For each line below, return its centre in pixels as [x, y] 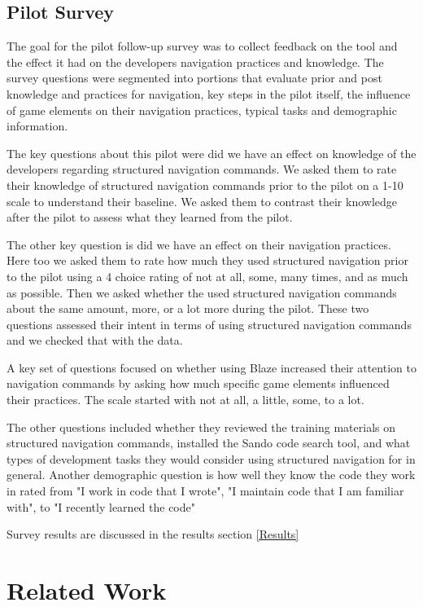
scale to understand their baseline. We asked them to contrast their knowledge [202, 201]
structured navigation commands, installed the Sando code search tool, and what [209, 443]
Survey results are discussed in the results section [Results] [153, 534]
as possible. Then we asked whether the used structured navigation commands [202, 292]
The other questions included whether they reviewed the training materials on [201, 427]
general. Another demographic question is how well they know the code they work [211, 475]
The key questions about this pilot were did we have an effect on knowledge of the [211, 153]
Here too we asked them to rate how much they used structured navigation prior [207, 260]
